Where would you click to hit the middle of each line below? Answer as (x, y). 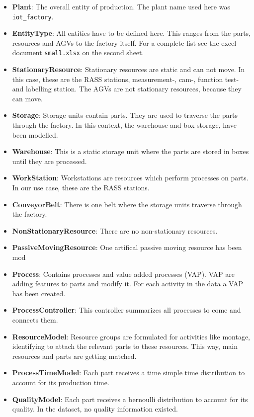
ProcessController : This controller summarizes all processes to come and (127, 310)
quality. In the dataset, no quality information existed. (95, 409)
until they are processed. (49, 161)
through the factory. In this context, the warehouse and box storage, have (124, 125)
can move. (27, 98)
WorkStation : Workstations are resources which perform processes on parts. (130, 178)
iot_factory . (33, 16)
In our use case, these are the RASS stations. (81, 188)
